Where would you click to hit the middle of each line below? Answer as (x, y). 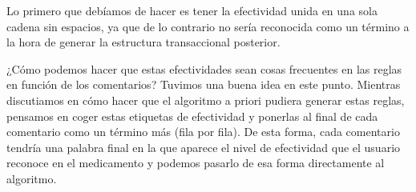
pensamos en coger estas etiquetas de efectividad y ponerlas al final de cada (192, 116)
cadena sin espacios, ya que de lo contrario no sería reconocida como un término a (208, 26)
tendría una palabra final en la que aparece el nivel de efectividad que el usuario (204, 147)
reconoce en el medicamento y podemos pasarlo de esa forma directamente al (196, 163)
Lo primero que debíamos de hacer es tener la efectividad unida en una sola (192, 10)
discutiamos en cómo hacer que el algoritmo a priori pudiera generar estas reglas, (206, 100)
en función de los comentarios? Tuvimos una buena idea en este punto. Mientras (204, 84)
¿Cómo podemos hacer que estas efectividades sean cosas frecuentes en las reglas (204, 68)
